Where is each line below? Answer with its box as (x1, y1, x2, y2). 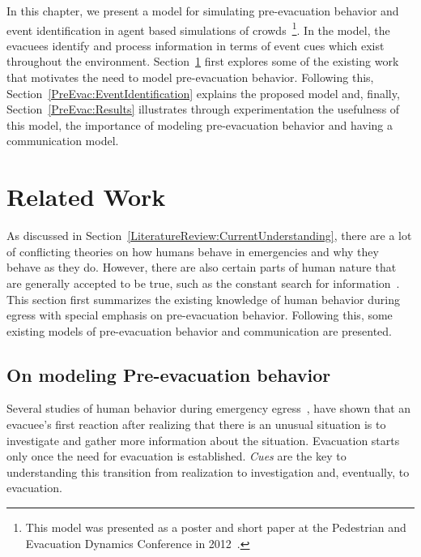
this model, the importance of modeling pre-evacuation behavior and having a (6, 116, 393, 133)
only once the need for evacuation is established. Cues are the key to (6, 448, 347, 465)
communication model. (6, 132, 119, 149)
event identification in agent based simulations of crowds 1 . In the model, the (6, 19, 390, 38)
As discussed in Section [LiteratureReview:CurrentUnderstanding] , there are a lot (6, 227, 412, 244)
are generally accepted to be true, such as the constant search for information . (6, 274, 400, 291)
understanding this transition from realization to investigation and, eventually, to (6, 463, 410, 480)
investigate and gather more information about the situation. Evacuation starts (6, 431, 400, 448)
